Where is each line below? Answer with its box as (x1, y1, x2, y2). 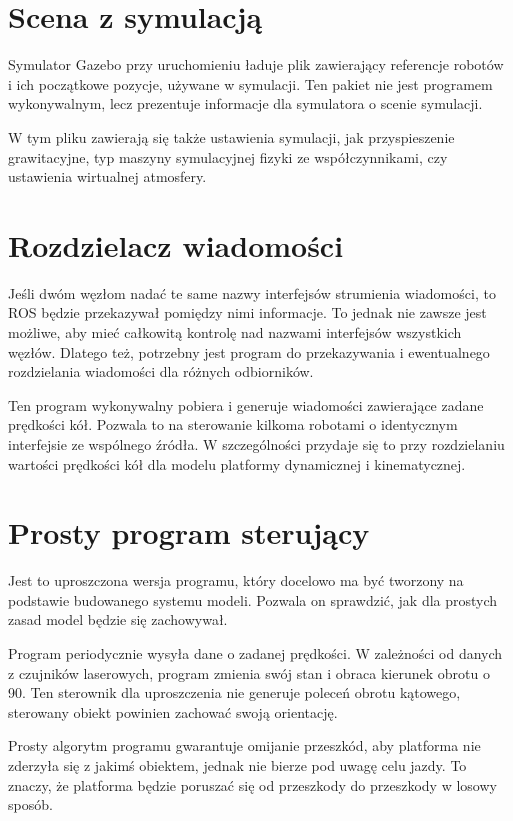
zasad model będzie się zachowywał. (8, 609, 228, 630)
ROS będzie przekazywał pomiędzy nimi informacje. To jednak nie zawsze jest (8, 302, 487, 323)
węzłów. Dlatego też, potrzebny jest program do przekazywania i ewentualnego (8, 341, 490, 362)
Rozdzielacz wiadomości (8, 224, 344, 265)
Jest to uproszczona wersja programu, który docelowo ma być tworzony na (8, 570, 464, 591)
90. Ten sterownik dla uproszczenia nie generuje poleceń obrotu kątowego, (8, 682, 461, 703)
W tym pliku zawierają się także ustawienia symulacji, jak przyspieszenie (8, 126, 455, 147)
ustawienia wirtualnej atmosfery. (8, 166, 207, 187)
